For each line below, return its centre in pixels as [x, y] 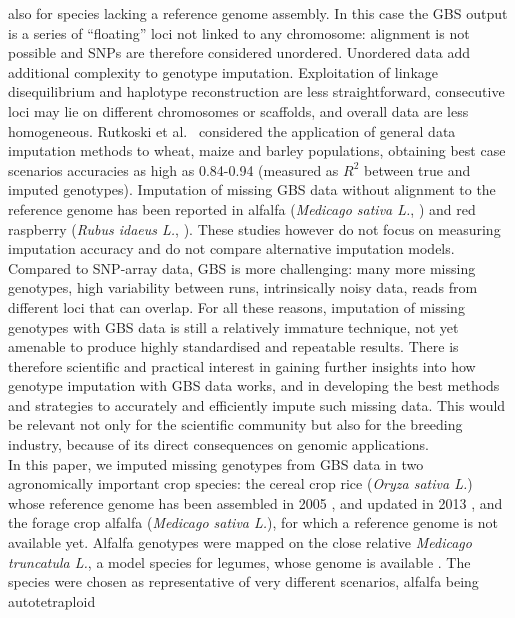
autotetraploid [52, 600]
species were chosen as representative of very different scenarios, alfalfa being [243, 581]
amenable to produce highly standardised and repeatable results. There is [233, 346]
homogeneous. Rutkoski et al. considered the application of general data [232, 130]
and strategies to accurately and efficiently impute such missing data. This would [257, 404]
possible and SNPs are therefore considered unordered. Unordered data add [239, 52]
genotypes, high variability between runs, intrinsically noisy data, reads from [243, 287]
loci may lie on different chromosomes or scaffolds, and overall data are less [238, 110]
